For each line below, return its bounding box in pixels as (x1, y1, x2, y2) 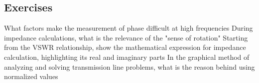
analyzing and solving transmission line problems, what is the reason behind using (4, 61, 255, 72)
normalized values (4, 71, 58, 82)
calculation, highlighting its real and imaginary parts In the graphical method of (4, 51, 250, 62)
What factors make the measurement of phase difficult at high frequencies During (4, 23, 253, 33)
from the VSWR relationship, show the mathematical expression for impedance (4, 42, 246, 52)
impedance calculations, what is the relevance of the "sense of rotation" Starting (4, 32, 248, 42)
